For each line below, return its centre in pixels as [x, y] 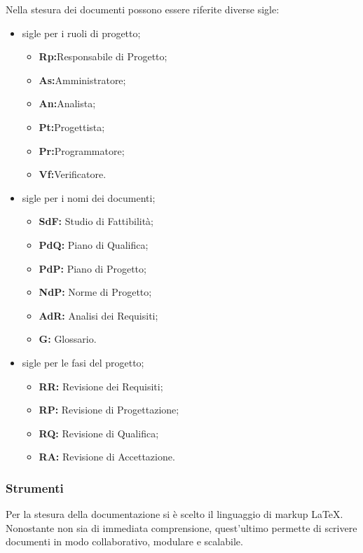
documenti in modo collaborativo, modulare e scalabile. [124, 541]
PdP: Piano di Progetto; [93, 268]
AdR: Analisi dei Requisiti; [98, 315]
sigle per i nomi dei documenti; [89, 197]
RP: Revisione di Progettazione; [109, 410]
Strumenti [35, 487]
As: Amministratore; [82, 80]
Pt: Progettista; [72, 127]
